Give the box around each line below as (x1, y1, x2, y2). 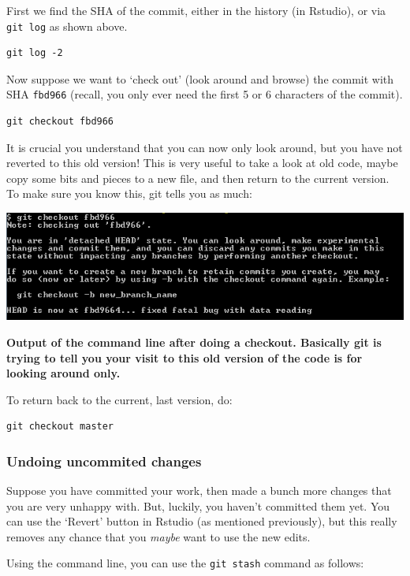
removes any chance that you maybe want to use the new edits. (6, 528, 311, 544)
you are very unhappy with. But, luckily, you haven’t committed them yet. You (6, 497, 390, 514)
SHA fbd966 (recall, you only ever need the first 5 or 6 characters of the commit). (6, 86, 403, 102)
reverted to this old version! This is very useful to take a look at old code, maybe (6, 154, 398, 171)
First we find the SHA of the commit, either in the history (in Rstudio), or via (6, 2, 386, 18)
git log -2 (6, 47, 63, 59)
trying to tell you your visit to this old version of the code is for (6, 349, 363, 366)
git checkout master (6, 421, 114, 433)
